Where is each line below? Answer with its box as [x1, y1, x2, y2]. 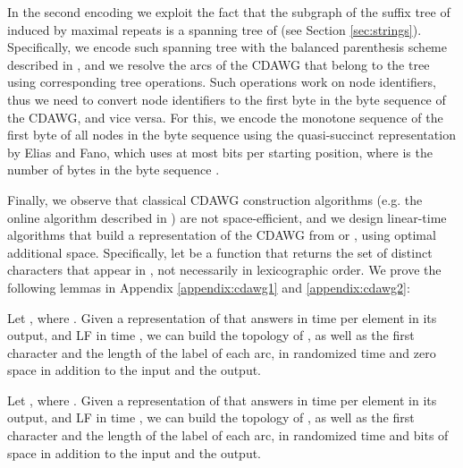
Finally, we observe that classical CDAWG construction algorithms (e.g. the [7, 190, 423, 208]
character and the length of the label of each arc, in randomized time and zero [7, 343, 436, 362]
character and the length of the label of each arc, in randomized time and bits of [7, 426, 449, 445]
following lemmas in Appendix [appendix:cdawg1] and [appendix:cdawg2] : [7, 277, 410, 296]
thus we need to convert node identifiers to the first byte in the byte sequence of [7, 89, 446, 108]
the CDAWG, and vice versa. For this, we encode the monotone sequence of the [7, 107, 443, 126]
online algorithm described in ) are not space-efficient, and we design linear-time [7, 208, 447, 226]
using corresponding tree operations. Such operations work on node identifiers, [7, 72, 436, 91]
